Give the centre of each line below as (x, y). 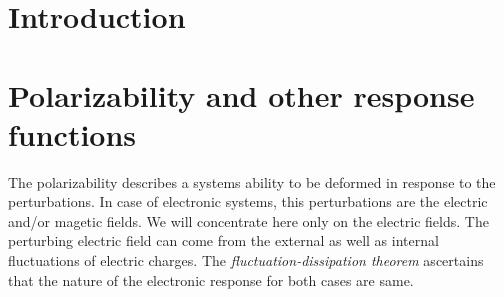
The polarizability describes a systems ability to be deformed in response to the (252, 181)
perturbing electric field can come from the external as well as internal (223, 240)
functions (72, 133)
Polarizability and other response (241, 94)
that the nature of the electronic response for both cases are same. (211, 279)
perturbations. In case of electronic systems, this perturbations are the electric (248, 201)
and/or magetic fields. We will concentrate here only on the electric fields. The (248, 220)
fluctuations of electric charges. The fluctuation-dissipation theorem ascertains (246, 260)
